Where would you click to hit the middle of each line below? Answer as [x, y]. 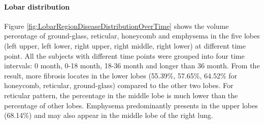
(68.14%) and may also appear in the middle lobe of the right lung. [109, 115]
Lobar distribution [37, 6]
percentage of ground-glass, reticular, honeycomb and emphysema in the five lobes [132, 36]
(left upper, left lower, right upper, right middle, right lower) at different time [125, 45]
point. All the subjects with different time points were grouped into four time [124, 55]
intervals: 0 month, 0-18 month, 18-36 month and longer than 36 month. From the [132, 66]
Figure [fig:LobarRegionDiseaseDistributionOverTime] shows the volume [117, 26]
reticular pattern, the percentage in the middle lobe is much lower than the [121, 95]
